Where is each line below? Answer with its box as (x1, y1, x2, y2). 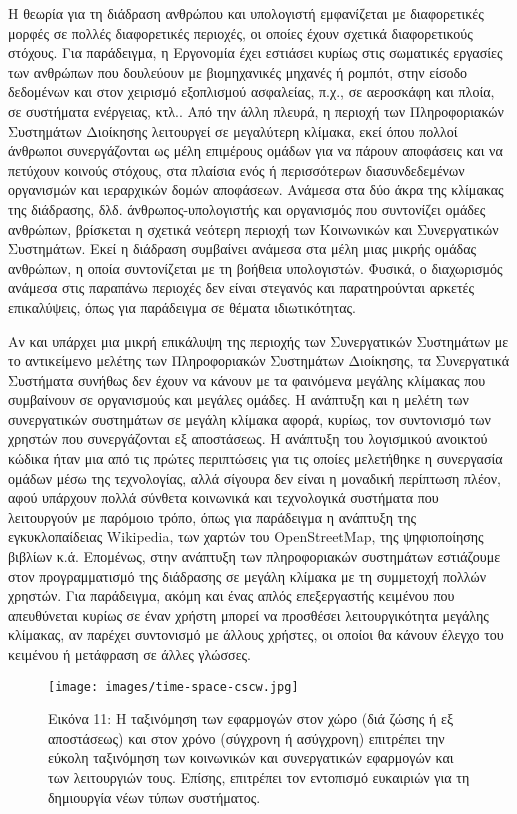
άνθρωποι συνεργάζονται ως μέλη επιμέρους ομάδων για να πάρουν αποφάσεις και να (8, 140, 503, 161)
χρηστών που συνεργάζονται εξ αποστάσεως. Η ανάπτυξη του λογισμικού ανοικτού (8, 428, 488, 449)
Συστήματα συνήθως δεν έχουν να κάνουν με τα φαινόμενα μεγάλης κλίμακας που (8, 369, 486, 390)
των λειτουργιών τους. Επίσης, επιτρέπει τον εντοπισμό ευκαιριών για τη (48, 767, 470, 788)
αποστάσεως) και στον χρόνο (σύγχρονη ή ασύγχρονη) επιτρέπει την (48, 727, 445, 748)
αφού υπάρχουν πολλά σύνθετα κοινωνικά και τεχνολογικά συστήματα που (8, 487, 439, 508)
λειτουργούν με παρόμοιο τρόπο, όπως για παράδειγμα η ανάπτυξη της (8, 506, 417, 527)
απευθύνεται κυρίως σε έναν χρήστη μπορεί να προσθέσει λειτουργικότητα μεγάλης (8, 604, 489, 625)
